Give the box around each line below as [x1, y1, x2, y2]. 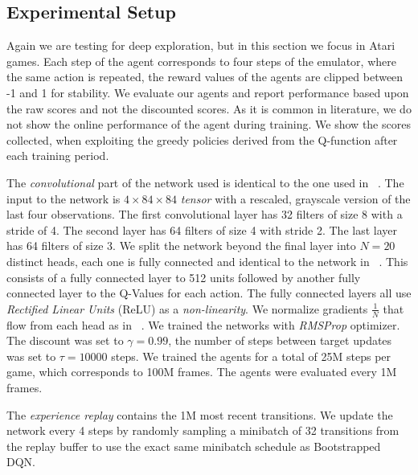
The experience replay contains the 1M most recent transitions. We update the [6, 406, 393, 423]
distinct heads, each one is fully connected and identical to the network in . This [6, 252, 408, 269]
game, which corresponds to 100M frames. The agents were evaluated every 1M [6, 363, 397, 380]
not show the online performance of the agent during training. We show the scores [6, 116, 411, 133]
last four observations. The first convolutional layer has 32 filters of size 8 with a [6, 206, 403, 223]
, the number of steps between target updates [168, 332, 392, 349]
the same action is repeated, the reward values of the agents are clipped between [6, 68, 404, 85]
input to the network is [6, 190, 121, 207]
